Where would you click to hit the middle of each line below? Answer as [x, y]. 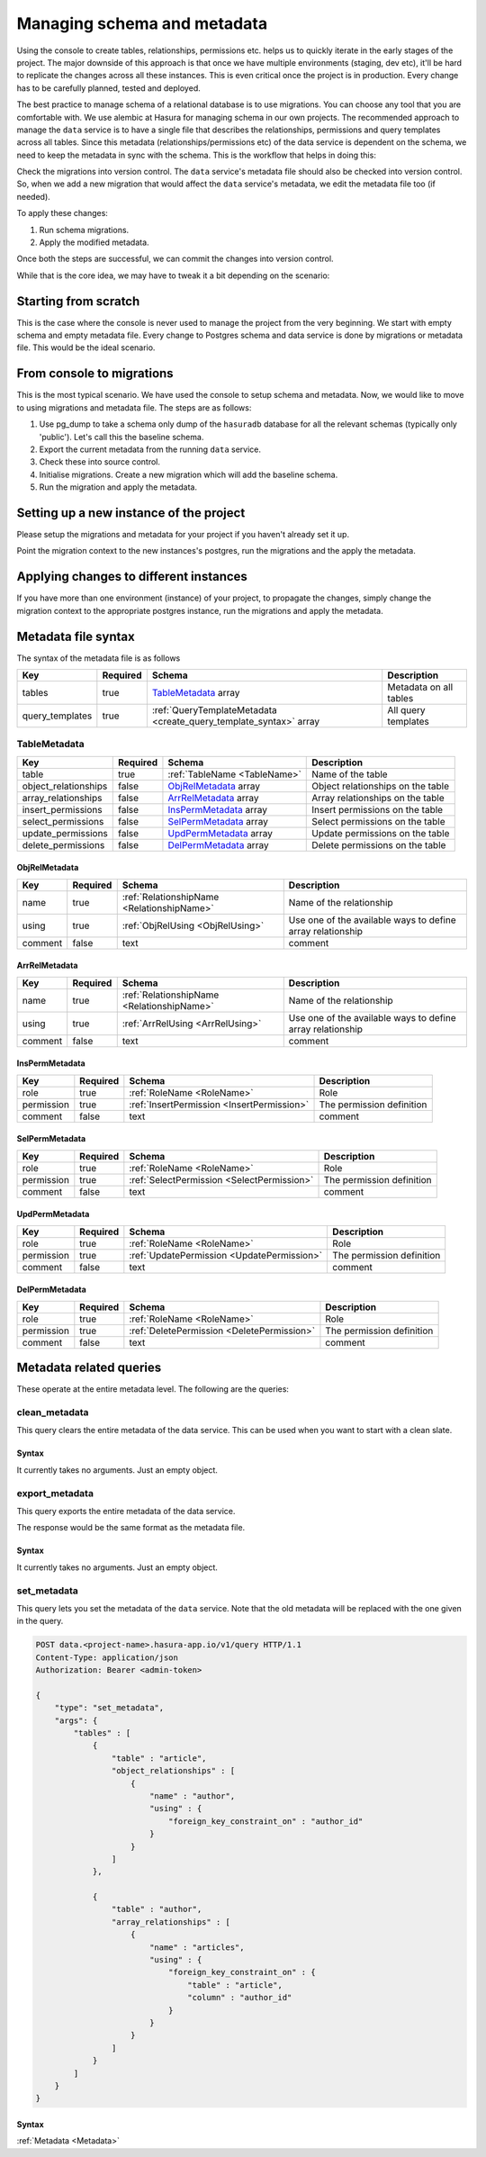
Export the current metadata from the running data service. [150, 449]
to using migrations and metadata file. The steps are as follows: [134, 407]
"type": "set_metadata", [109, 1708]
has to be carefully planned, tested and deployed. [109, 88]
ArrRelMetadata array [214, 798]
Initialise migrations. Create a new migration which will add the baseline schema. [189, 474]
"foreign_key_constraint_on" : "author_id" [265, 1821]
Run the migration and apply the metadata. [118, 487]
